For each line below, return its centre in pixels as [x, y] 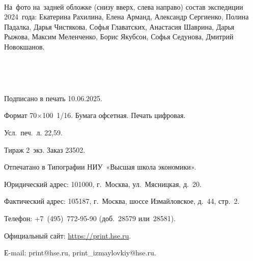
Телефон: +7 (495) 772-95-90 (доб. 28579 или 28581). [90, 218]
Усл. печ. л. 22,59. [33, 132]
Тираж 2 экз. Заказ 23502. [45, 149]
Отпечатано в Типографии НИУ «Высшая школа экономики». [100, 167]
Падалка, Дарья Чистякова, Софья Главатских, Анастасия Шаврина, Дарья [119, 26]
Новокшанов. [24, 46]
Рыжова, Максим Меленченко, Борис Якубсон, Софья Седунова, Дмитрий [119, 37]
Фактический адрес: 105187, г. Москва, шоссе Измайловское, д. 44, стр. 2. [122, 201]
